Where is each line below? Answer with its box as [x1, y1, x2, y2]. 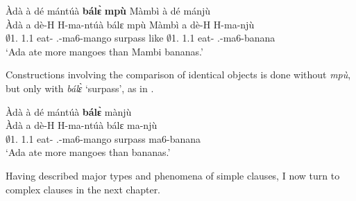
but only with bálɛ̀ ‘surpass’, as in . [6, 80, 154, 95]
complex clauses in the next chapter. [6, 182, 161, 196]
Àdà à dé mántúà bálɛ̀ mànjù [6, 104, 132, 119]
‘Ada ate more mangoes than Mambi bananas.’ [6, 44, 203, 58]
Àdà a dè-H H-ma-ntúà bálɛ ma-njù [6, 118, 158, 132]
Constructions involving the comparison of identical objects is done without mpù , [6, 67, 351, 82]
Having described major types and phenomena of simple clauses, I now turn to [6, 168, 340, 182]
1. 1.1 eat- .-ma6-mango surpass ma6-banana [10, 131, 201, 146]
